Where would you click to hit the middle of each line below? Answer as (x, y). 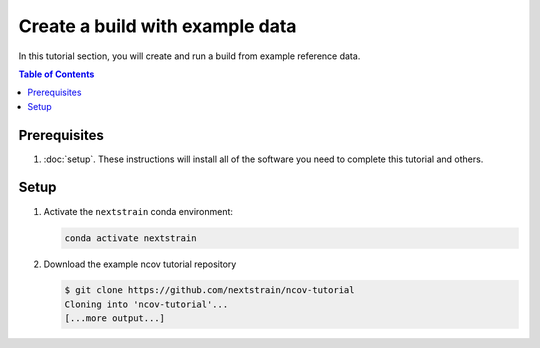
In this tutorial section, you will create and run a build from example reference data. (189, 56)
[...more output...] (114, 318)
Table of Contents (56, 74)
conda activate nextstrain (130, 238)
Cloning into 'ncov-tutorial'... (146, 304)
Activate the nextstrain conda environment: (138, 211)
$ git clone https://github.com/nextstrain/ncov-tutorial (209, 290)
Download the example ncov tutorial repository (140, 264)
